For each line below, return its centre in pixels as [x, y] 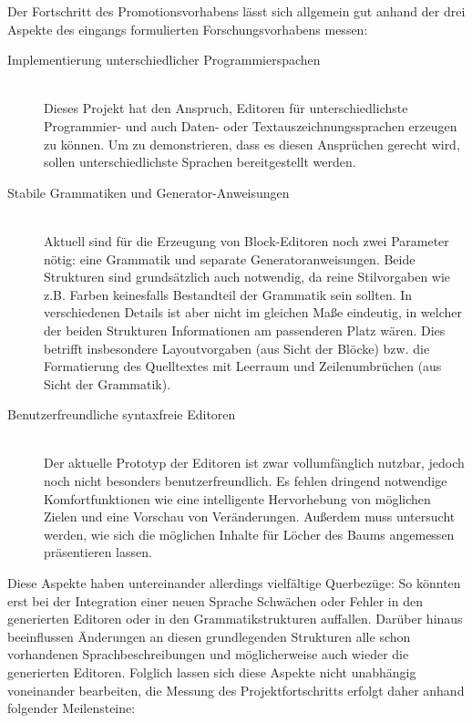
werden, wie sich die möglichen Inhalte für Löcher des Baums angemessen [249, 534]
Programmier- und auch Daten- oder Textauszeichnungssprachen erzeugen [251, 125]
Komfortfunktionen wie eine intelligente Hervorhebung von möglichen [237, 498]
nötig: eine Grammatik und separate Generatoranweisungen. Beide [230, 258]
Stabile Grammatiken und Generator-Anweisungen [149, 192]
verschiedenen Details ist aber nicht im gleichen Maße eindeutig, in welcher [253, 312]
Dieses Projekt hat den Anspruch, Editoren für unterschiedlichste [226, 108]
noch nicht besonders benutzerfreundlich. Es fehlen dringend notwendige [246, 481]
